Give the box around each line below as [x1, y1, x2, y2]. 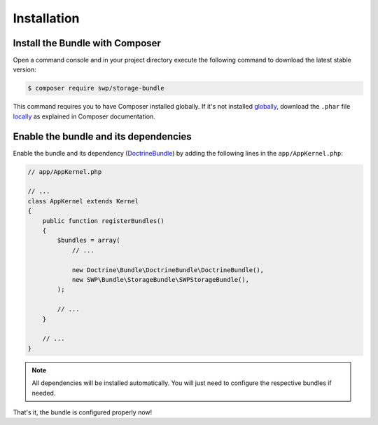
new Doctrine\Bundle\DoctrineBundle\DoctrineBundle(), [71, 266, 265, 274]
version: [13, 65, 36, 74]
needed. [31, 389, 56, 397]
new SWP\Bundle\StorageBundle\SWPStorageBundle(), [71, 276, 250, 283]
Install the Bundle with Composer [13, 37, 161, 49]
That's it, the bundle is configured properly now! [13, 407, 153, 417]
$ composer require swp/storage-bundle [27, 84, 164, 93]
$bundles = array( [57, 236, 120, 245]
